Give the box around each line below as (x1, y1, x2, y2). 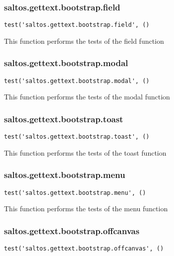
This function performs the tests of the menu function (4, 203, 168, 214)
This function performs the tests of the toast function (4, 147, 167, 158)
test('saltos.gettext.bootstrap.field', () (4, 21, 150, 29)
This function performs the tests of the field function (4, 35, 164, 46)
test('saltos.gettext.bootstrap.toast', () (4, 133, 150, 141)
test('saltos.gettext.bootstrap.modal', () (4, 77, 150, 85)
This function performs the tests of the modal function (4, 91, 170, 102)
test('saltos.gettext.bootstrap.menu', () (4, 189, 146, 196)
